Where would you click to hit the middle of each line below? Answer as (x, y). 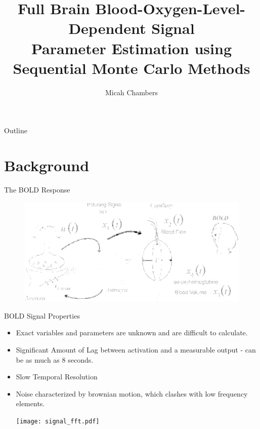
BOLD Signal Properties (42, 315)
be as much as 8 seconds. (55, 359)
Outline (16, 130)
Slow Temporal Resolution (57, 377)
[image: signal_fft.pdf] (58, 422)
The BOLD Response (37, 189)
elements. (30, 403)
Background (47, 165)
